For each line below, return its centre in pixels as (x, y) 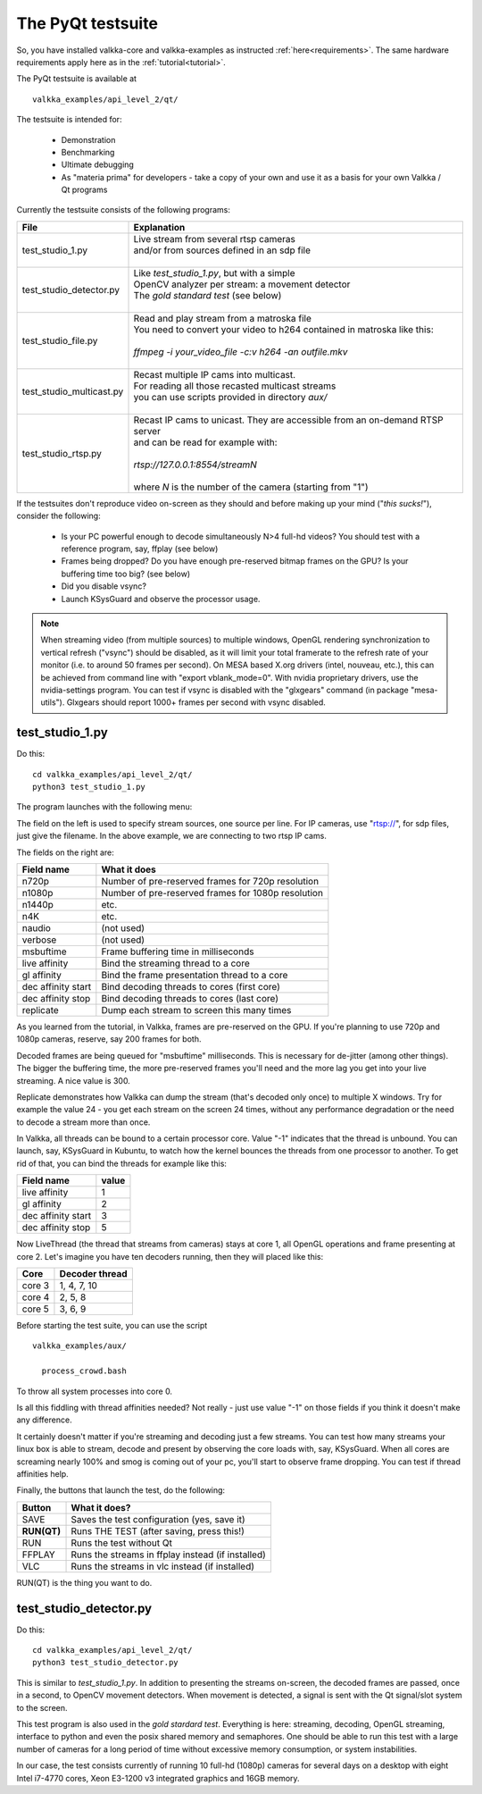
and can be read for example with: (205, 442)
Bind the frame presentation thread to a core (195, 975)
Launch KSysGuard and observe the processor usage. (161, 599)
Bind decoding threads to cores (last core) (190, 998)
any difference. (44, 1420)
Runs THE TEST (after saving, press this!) (158, 1530)
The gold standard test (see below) (208, 295)
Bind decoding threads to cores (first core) (191, 986)
